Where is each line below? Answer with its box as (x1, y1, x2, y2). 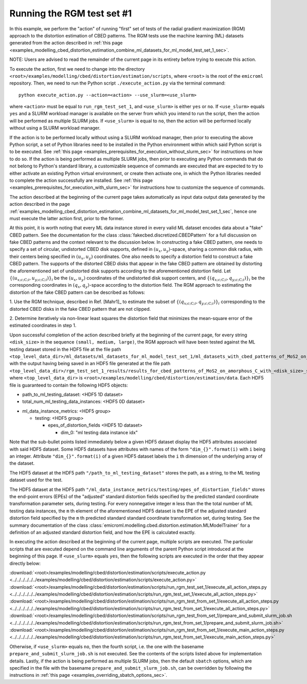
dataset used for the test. (9, 477, 63, 483)
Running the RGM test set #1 (9, 8, 132, 19)
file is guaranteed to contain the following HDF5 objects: (9, 382, 128, 388)
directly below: (9, 560, 41, 566)
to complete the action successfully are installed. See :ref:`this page (9, 177, 153, 183)
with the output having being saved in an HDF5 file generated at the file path (9, 360, 171, 367)
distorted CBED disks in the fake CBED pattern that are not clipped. (9, 306, 151, 312)
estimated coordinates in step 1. (9, 323, 77, 329)
